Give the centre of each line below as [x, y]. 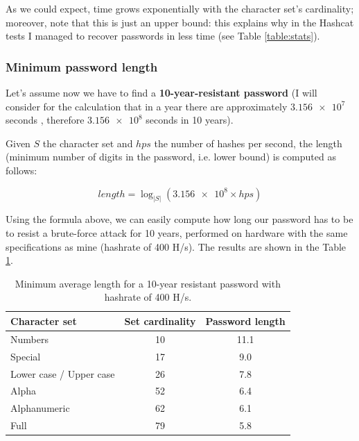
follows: [21, 170]
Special [26, 356]
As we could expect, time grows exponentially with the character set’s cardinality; [180, 8]
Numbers [29, 339]
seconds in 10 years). [190, 120]
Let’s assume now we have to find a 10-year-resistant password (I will [161, 92]
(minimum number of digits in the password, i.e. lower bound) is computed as [171, 157]
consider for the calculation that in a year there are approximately [147, 106]
